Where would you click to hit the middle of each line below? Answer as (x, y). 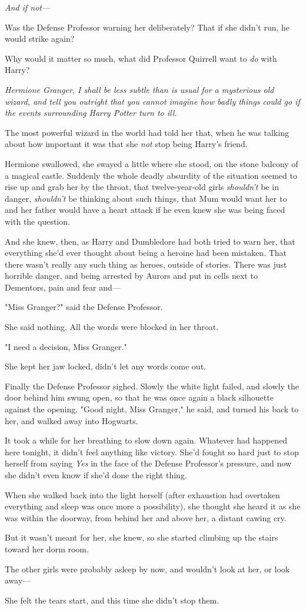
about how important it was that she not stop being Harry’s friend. (126, 144)
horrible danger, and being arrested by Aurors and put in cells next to (131, 276)
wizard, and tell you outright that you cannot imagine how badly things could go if (152, 101)
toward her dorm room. (47, 549)
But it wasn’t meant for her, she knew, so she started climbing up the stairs (142, 537)
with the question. (37, 221)
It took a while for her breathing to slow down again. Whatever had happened (146, 440)
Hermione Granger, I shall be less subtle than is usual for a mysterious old (139, 89)
